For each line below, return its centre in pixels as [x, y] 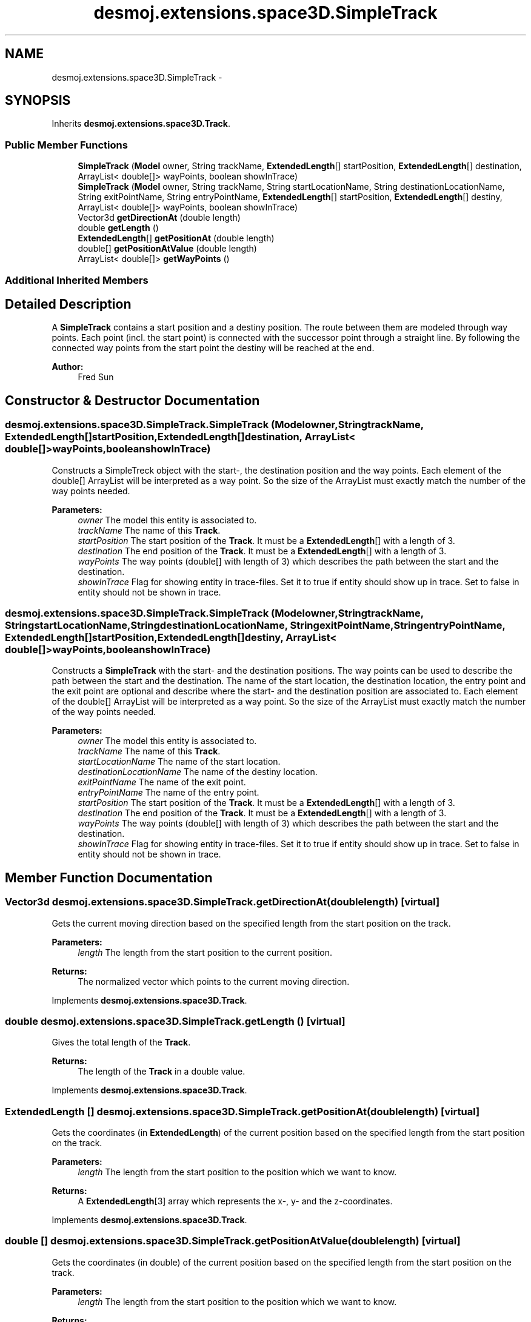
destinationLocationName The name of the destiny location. [198, 772]
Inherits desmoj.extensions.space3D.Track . [141, 124]
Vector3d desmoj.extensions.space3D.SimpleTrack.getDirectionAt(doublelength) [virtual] [222, 902]
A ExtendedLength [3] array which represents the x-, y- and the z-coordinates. [235, 1201]
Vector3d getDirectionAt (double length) [159, 218]
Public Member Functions [66, 145]
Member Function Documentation [109, 877]
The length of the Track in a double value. [162, 1072]
